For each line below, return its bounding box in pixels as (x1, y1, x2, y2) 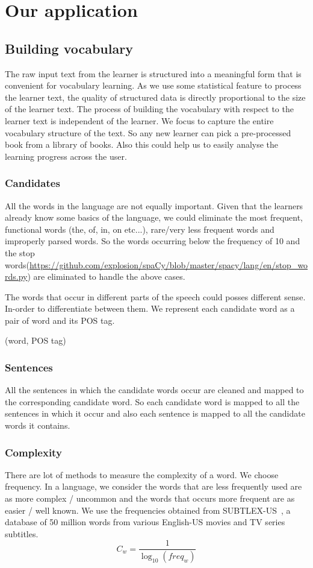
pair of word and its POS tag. (5, 314, 115, 326)
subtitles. (5, 527, 39, 540)
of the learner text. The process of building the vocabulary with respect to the (5, 103, 294, 115)
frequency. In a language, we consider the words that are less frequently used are (5, 480, 302, 493)
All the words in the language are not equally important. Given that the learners (5, 199, 303, 212)
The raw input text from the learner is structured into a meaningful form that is (5, 67, 302, 80)
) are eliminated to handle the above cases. (27, 270, 185, 283)
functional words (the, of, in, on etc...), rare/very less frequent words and (5, 222, 274, 235)
